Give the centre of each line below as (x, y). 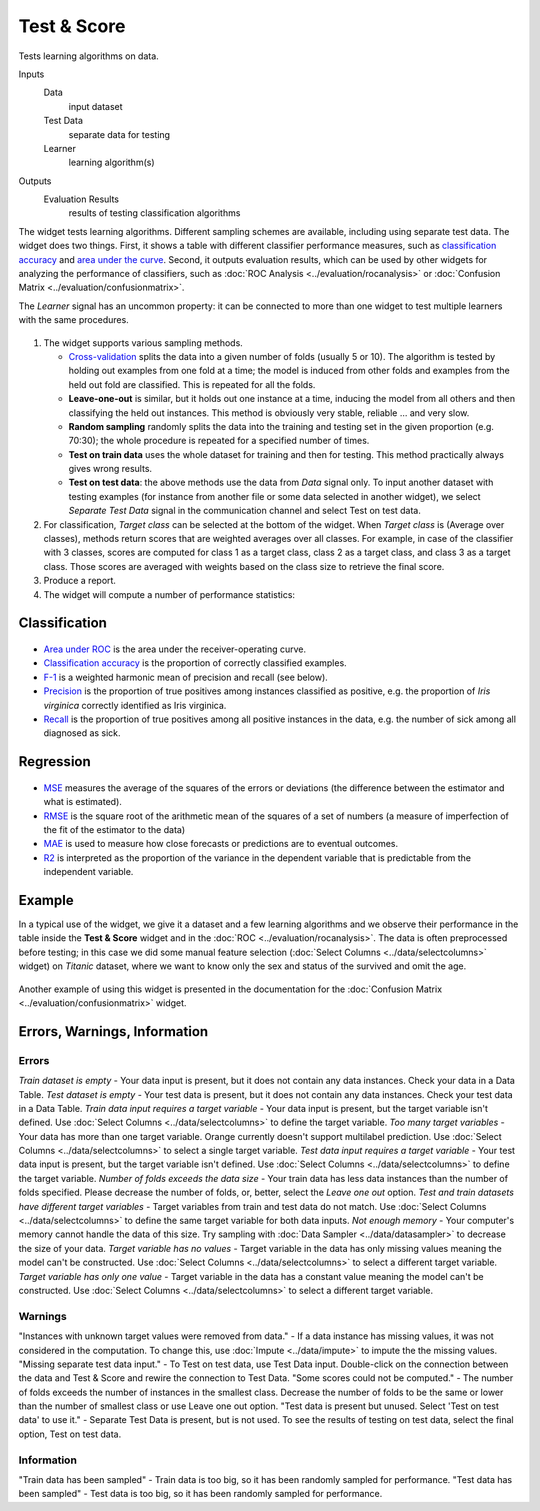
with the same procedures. (73, 320)
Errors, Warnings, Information (113, 1031)
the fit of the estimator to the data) (114, 829)
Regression (55, 761)
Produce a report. (80, 581)
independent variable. (88, 872)
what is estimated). (82, 802)
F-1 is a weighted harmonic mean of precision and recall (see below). (186, 677)
